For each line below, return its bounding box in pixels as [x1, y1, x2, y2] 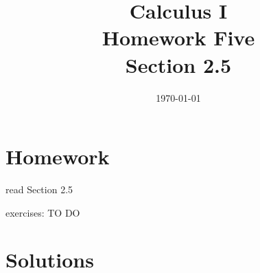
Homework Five [102, 23, 255, 52]
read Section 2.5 [5, 182, 73, 197]
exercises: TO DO [5, 205, 80, 219]
